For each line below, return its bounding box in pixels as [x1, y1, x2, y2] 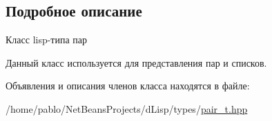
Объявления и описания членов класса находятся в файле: [6, 78, 250, 93]
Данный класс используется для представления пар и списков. [6, 55, 267, 69]
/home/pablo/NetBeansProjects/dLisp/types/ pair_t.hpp [6, 101, 248, 115]
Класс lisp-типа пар [6, 32, 88, 47]
